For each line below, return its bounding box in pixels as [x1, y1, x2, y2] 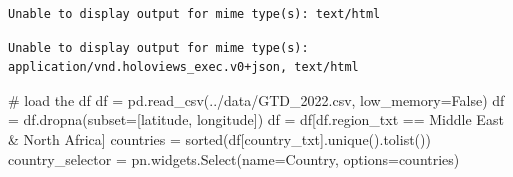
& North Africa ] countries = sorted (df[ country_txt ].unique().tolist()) [8, 128, 431, 149]
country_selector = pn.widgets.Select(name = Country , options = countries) [8, 148, 460, 169]
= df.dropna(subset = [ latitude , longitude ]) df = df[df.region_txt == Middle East [8, 109, 504, 130]
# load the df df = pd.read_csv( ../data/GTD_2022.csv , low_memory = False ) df [8, 89, 505, 110]
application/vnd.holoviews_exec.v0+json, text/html [8, 60, 359, 75]
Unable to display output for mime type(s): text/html [8, 7, 381, 21]
